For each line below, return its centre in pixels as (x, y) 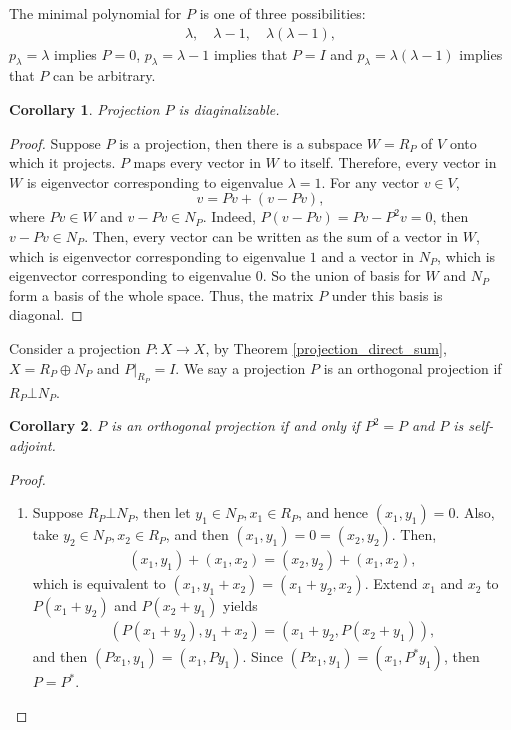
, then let (162, 512)
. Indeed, (229, 216)
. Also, (475, 512)
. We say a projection (240, 367)
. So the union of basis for (341, 275)
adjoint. (32, 444)
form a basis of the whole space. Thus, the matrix (161, 294)
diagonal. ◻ (46, 314)
